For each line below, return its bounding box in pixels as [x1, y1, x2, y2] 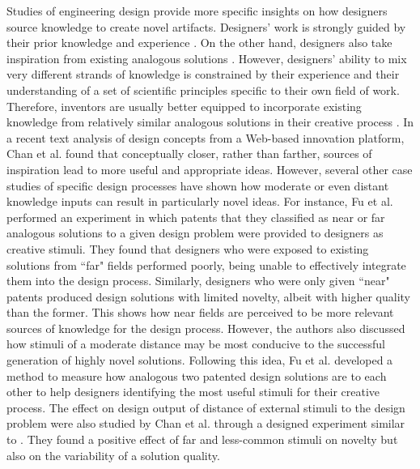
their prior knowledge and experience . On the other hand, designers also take [6, 34, 392, 51]
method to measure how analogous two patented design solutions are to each [6, 367, 387, 384]
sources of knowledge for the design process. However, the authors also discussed [6, 319, 405, 336]
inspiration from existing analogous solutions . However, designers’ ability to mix [6, 49, 407, 66]
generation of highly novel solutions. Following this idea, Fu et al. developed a [6, 352, 393, 369]
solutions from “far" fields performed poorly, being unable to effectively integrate [6, 256, 406, 273]
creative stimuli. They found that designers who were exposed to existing [6, 240, 369, 257]
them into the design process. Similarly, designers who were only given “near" [6, 272, 390, 289]
